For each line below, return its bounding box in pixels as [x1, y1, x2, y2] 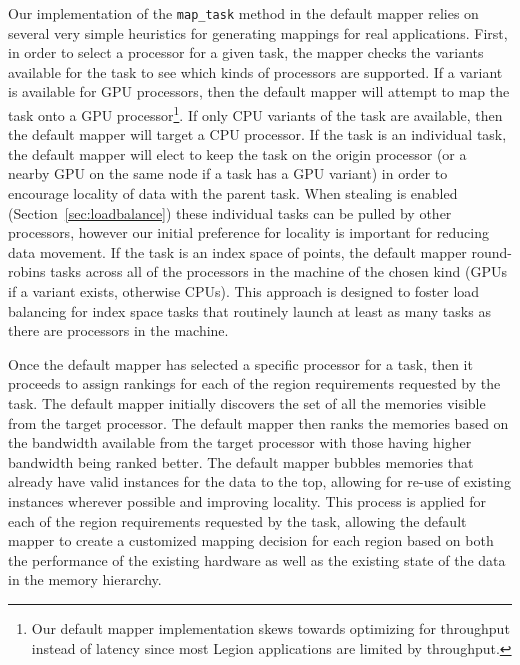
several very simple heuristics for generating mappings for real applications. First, [8, 22, 508, 43]
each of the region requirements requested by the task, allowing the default [8, 510, 467, 531]
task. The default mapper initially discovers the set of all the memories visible [8, 393, 486, 413]
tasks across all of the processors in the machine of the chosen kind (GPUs [50, 261, 507, 282]
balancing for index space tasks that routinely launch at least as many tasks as [8, 300, 491, 321]
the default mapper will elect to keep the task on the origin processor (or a [8, 143, 467, 164]
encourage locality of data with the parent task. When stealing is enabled [8, 183, 458, 204]
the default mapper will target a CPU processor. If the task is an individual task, [8, 124, 507, 145]
